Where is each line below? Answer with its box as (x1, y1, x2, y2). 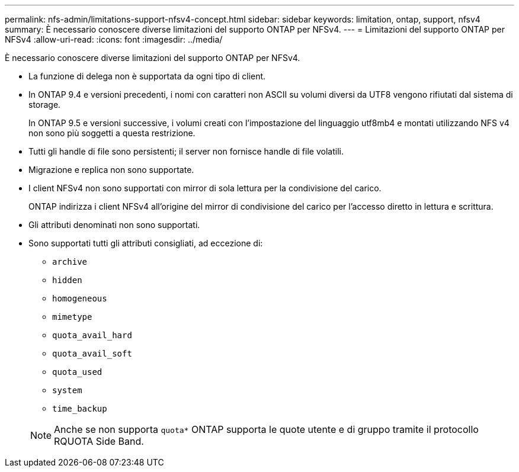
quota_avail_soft (52, 349, 132, 358)
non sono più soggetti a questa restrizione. (28, 128, 196, 138)
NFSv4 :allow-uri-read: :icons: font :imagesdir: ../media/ (5, 34, 223, 44)
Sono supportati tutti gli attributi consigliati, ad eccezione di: (28, 238, 263, 248)
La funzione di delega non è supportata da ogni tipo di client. (28, 71, 266, 81)
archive (52, 257, 88, 266)
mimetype (52, 312, 92, 322)
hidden (52, 275, 82, 285)
